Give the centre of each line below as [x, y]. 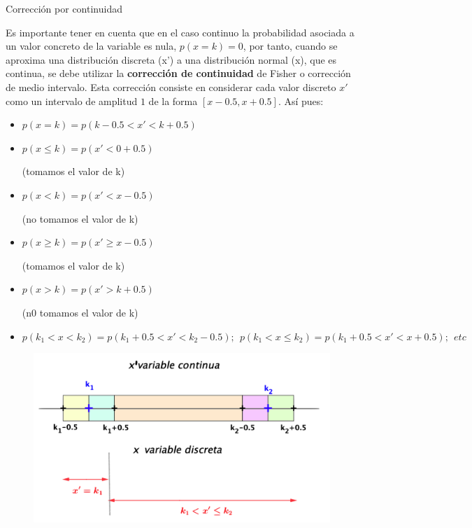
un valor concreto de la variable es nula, [91, 46]
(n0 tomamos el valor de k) [80, 312]
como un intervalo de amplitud [72, 100]
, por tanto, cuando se [290, 46]
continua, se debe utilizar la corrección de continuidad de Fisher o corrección [178, 73]
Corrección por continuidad [64, 8]
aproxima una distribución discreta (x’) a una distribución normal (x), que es [171, 59]
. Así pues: [301, 100]
